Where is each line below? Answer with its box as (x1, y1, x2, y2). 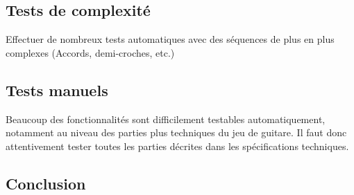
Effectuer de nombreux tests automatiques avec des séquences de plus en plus (6, 32, 335, 46)
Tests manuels (6, 79, 108, 100)
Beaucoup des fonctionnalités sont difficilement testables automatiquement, (6, 111, 326, 126)
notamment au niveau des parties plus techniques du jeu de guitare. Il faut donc (6, 125, 347, 140)
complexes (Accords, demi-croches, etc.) (6, 45, 175, 59)
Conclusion (6, 172, 86, 194)
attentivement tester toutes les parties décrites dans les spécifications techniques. (6, 138, 349, 153)
